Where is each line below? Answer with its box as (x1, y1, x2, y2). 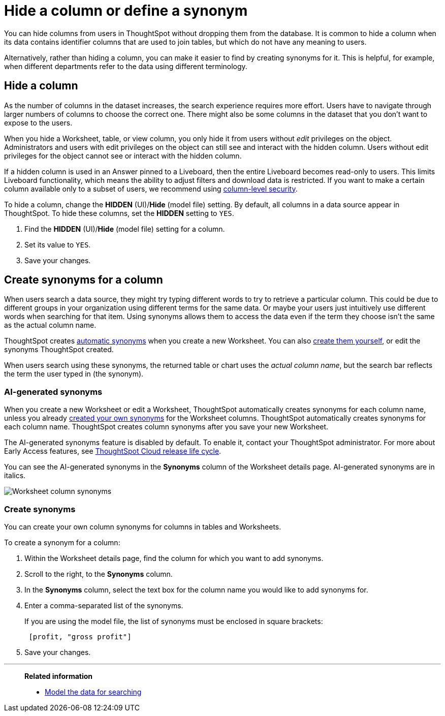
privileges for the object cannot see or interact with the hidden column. (4, 151, 242, 160)
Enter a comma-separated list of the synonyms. (24, 601, 183, 610)
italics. (4, 471, 26, 480)
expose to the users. (4, 118, 73, 127)
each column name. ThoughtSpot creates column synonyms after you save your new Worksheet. (4, 422, 329, 431)
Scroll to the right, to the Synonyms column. (24, 569, 173, 578)
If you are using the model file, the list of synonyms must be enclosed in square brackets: (24, 616, 323, 626)
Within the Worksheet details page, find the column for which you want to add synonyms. (24, 553, 324, 563)
